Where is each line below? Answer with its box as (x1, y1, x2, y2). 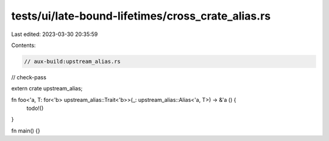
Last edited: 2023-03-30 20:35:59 (11, 31, 98, 38)
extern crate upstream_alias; (11, 85, 83, 92)
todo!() (26, 104, 44, 112)
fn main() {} (11, 127, 41, 134)
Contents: (11, 42, 36, 49)
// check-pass (11, 73, 47, 81)
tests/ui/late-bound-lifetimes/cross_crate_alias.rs (11, 9, 271, 23)
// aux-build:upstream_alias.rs (24, 58, 121, 65)
